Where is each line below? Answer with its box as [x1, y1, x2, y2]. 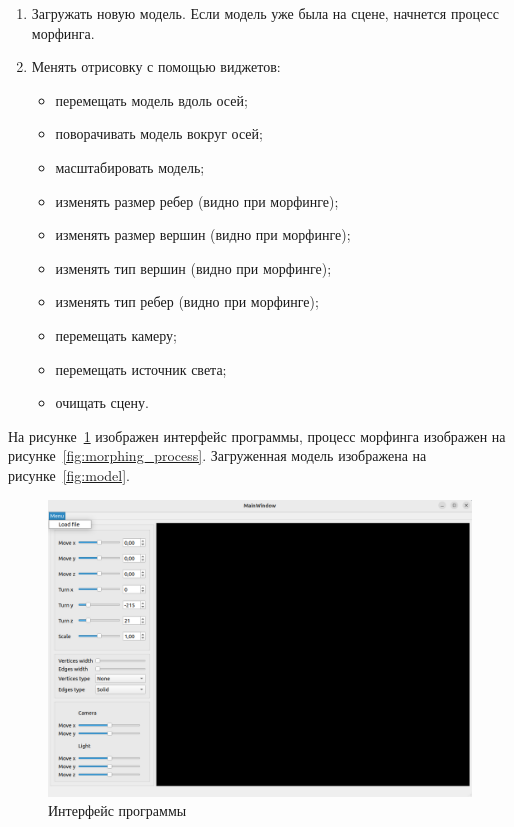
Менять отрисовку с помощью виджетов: [31, 56, 281, 77]
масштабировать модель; [55, 156, 205, 177]
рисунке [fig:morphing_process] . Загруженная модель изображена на [8, 445, 427, 466]
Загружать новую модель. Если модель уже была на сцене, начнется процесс [31, 3, 499, 23]
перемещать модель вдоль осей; [55, 89, 248, 110]
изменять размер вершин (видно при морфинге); [55, 224, 351, 245]
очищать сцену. [55, 392, 149, 413]
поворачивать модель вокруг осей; [55, 123, 263, 144]
